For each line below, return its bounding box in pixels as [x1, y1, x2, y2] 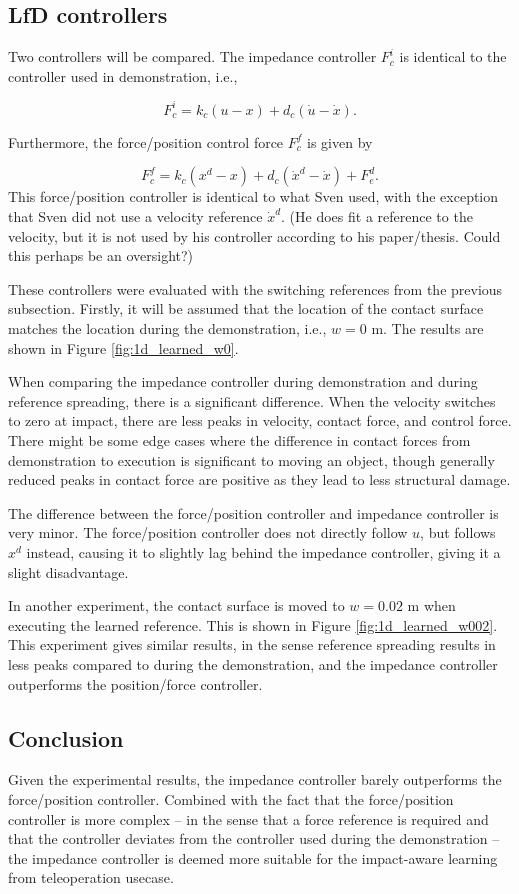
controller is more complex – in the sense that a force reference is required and [8, 808, 489, 829]
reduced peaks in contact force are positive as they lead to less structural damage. [8, 469, 511, 490]
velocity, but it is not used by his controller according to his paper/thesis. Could [8, 225, 501, 246]
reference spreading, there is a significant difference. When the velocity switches [8, 390, 496, 411]
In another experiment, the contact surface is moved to [8, 595, 345, 616]
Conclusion [8, 722, 124, 753]
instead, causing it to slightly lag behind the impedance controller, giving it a [26, 541, 501, 562]
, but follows [420, 522, 496, 543]
